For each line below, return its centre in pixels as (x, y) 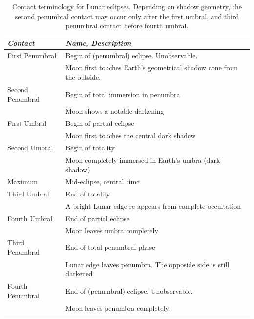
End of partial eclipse (97, 218)
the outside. (83, 77)
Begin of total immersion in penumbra (123, 94)
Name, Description (98, 42)
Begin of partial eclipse (100, 123)
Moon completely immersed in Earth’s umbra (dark (143, 159)
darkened (79, 274)
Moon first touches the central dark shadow (131, 135)
